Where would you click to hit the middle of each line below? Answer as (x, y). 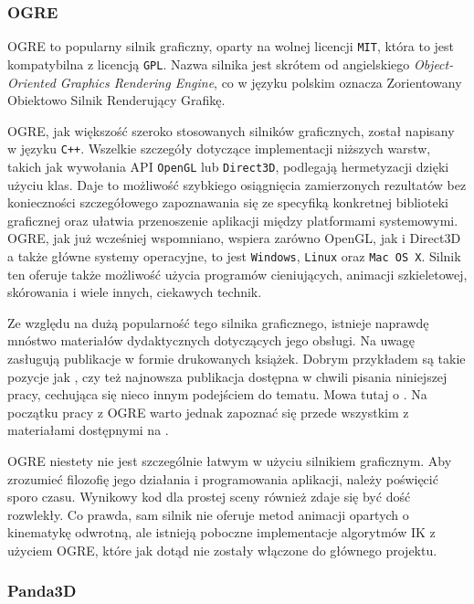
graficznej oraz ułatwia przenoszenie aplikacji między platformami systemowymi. (233, 220)
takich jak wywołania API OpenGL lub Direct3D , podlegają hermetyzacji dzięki (228, 166)
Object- (433, 64)
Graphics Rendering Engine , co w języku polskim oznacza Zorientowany (261, 82)
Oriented (32, 82)
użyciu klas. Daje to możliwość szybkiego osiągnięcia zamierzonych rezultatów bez (237, 184)
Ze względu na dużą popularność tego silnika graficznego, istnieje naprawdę (218, 322)
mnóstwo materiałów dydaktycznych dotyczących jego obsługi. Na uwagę (211, 340)
